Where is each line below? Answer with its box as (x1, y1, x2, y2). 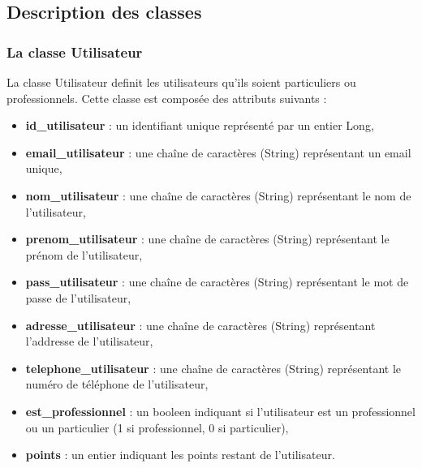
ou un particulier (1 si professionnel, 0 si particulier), (25, 419, 289, 436)
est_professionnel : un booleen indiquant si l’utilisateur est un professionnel (25, 402, 416, 419)
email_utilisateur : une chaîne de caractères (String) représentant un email (25, 144, 411, 161)
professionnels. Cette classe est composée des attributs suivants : (6, 89, 327, 106)
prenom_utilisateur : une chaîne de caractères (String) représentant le (25, 230, 390, 247)
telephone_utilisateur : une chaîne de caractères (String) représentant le (25, 359, 401, 376)
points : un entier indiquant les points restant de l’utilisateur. (25, 446, 335, 463)
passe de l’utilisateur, (25, 289, 131, 306)
